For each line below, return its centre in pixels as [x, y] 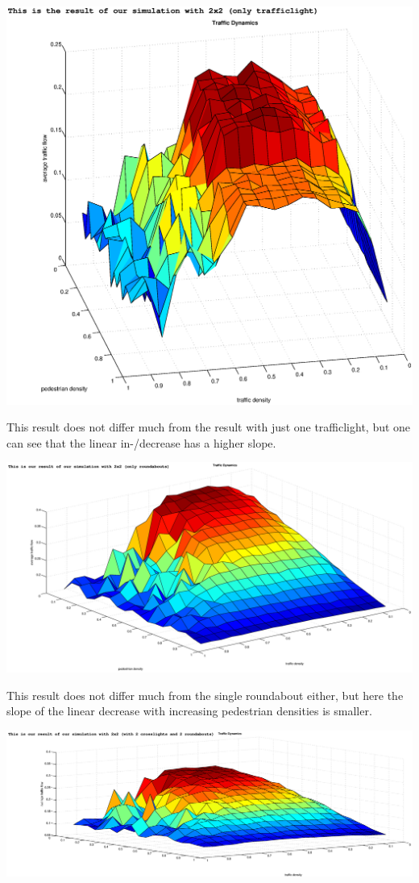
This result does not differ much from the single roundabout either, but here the [205, 695]
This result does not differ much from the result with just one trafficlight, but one [209, 427]
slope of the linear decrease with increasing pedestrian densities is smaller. [189, 711]
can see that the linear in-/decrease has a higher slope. [141, 442]
